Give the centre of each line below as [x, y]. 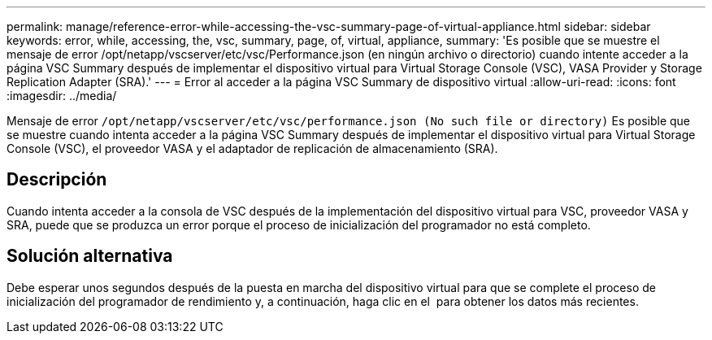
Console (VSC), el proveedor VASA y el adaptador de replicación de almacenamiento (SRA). [252, 148]
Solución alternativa [90, 256]
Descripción [57, 180]
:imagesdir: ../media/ [62, 96]
